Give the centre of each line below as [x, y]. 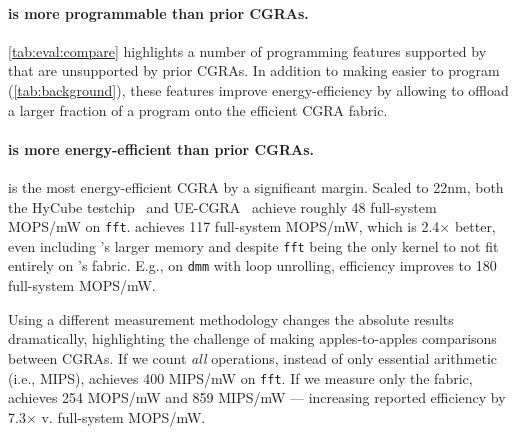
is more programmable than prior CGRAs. [158, 12]
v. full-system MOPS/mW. [123, 416]
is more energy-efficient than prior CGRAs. [161, 148]
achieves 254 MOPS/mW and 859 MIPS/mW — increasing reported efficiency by [257, 397]
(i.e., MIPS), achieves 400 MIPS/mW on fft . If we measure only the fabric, [240, 377]
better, [475, 226]
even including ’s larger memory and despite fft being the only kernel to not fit [253, 245]
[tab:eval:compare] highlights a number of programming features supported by [247, 50]
